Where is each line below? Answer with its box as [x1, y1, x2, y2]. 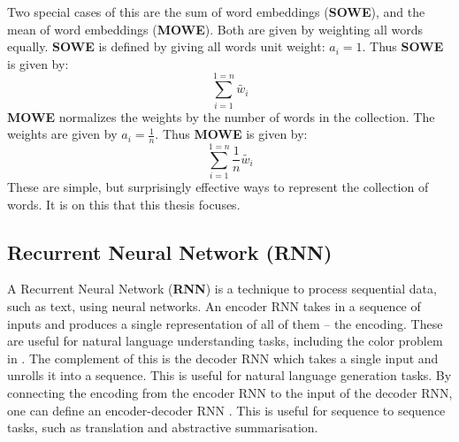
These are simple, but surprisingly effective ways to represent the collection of [7, 178, 429, 196]
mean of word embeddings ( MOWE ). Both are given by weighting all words [7, 19, 423, 38]
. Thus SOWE [362, 37, 444, 56]
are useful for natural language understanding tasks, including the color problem [7, 331, 443, 350]
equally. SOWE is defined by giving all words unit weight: [7, 37, 325, 56]
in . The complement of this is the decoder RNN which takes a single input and [7, 348, 439, 367]
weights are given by [7, 125, 118, 143]
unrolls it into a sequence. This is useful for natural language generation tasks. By [7, 366, 452, 385]
